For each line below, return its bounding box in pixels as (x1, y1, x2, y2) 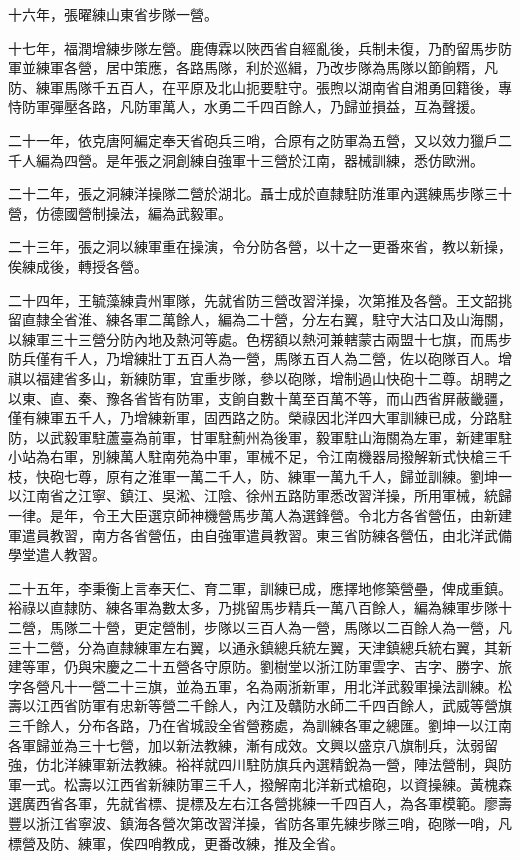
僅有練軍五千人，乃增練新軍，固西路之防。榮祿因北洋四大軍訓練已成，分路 (8, 407, 498, 428)
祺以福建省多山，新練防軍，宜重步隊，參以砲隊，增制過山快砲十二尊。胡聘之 (8, 367, 512, 388)
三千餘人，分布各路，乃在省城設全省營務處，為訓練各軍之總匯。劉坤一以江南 (8, 715, 512, 735)
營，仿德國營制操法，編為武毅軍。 (8, 202, 232, 223)
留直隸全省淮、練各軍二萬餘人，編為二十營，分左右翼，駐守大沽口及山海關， (8, 309, 512, 330)
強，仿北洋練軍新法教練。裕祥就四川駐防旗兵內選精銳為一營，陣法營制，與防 (8, 754, 512, 775)
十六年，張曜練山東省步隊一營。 (8, 4, 218, 24)
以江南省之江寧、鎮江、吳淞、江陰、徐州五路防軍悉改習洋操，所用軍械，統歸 (8, 485, 512, 506)
